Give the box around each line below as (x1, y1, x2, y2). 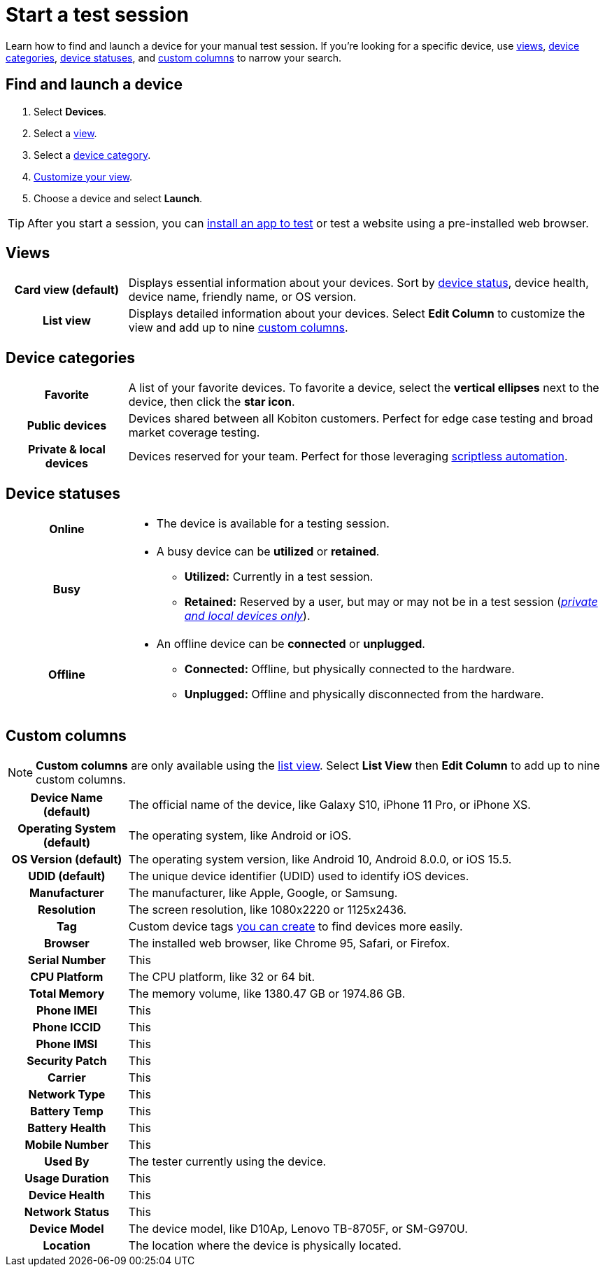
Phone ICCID (32, 1019, 101, 1034)
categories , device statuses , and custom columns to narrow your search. (6, 51, 342, 64)
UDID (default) (28, 868, 106, 883)
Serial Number (27, 952, 106, 967)
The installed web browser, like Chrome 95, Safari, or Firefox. (128, 935, 450, 950)
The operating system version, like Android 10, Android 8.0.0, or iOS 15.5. (128, 851, 512, 866)
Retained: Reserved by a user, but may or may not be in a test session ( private (184, 595, 598, 609)
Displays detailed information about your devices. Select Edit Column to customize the (128, 306, 585, 321)
